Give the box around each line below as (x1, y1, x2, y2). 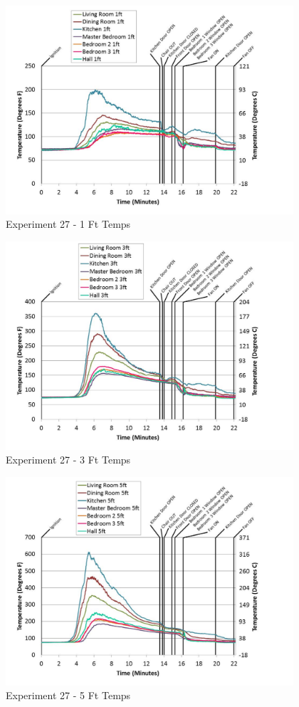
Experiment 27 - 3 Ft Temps (6, 452, 131, 467)
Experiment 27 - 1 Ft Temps (6, 216, 131, 231)
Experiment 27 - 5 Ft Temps (6, 688, 131, 703)
